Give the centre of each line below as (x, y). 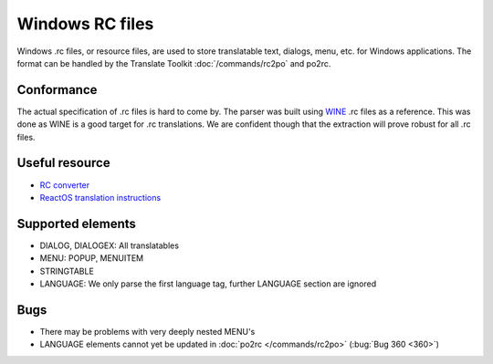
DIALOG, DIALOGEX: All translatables (110, 245)
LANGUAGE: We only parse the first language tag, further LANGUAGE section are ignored (208, 284)
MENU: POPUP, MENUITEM (92, 258)
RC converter (65, 185)
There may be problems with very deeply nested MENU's (147, 331)
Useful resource (63, 163)
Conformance (57, 90)
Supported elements (77, 224)
